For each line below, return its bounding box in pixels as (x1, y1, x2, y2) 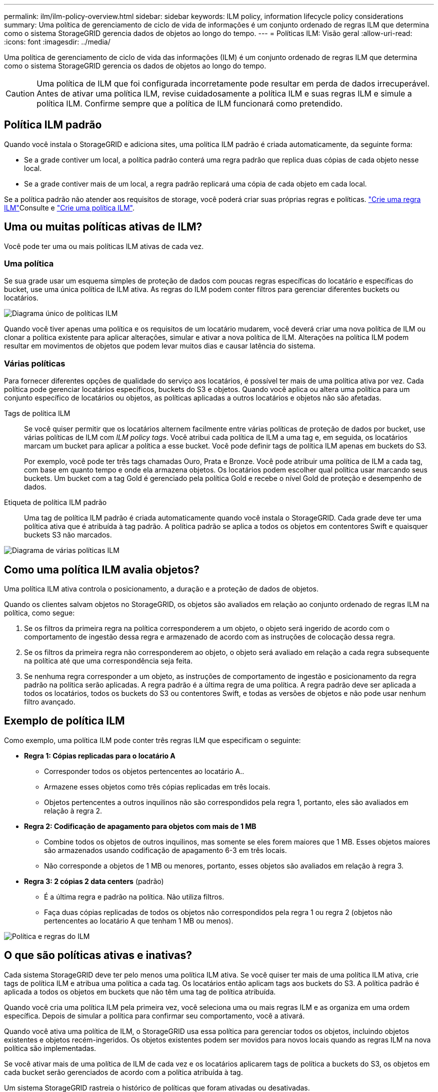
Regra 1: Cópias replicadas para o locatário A (24, 751, 175, 760)
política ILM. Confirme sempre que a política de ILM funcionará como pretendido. (36, 98, 343, 108)
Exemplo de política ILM (4, 714, 125, 727)
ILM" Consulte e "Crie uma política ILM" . (4, 203, 135, 212)
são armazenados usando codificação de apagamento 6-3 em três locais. (44, 845, 287, 854)
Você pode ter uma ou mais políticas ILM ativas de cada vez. (4, 241, 204, 250)
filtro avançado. (24, 697, 75, 706)
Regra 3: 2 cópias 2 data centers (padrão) (24, 876, 164, 885)
